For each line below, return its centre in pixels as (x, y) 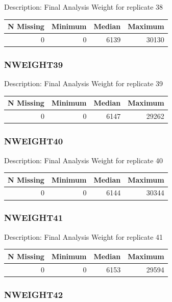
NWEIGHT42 (34, 294)
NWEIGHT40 (34, 141)
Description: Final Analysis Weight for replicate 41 (84, 236)
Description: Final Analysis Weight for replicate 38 (84, 7)
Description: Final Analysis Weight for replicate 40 (84, 160)
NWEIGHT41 (34, 218)
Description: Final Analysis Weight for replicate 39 (84, 83)
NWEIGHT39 (34, 64)
